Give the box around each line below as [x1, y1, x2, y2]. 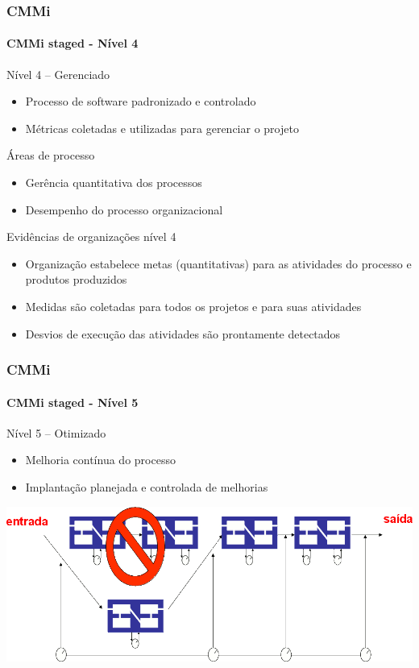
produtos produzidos [25, 271, 127, 288]
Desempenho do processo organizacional [25, 201, 223, 218]
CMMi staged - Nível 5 [6, 393, 139, 410]
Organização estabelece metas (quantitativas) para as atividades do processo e [25, 255, 412, 272]
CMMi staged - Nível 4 [6, 35, 139, 52]
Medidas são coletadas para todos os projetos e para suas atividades [25, 297, 362, 314]
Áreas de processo [6, 147, 95, 164]
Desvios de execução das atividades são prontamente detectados [25, 325, 341, 342]
